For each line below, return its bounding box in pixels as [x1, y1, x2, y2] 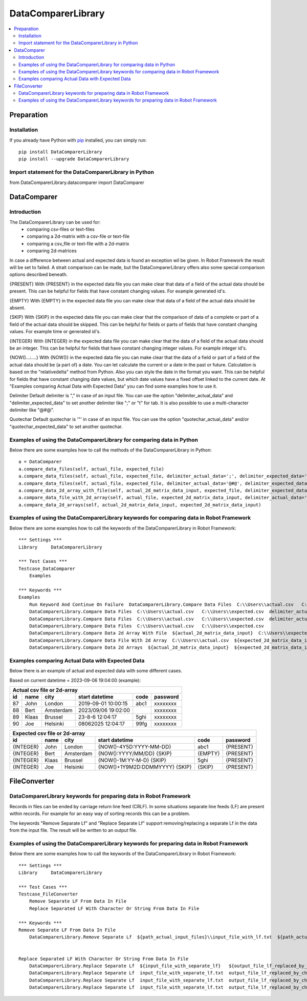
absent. [9, 304, 26, 311]
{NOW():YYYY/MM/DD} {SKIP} [98, 750, 172, 757]
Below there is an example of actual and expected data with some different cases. [9, 668, 183, 674]
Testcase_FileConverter [18, 891, 78, 897]
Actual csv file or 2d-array [12, 687, 78, 694]
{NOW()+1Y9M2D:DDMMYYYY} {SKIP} [98, 764, 192, 771]
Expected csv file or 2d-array [12, 730, 85, 737]
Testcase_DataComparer [18, 565, 76, 571]
